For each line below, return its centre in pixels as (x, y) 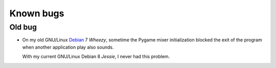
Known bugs (37, 13)
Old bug (23, 27)
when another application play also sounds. (68, 47)
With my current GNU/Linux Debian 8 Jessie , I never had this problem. (96, 57)
